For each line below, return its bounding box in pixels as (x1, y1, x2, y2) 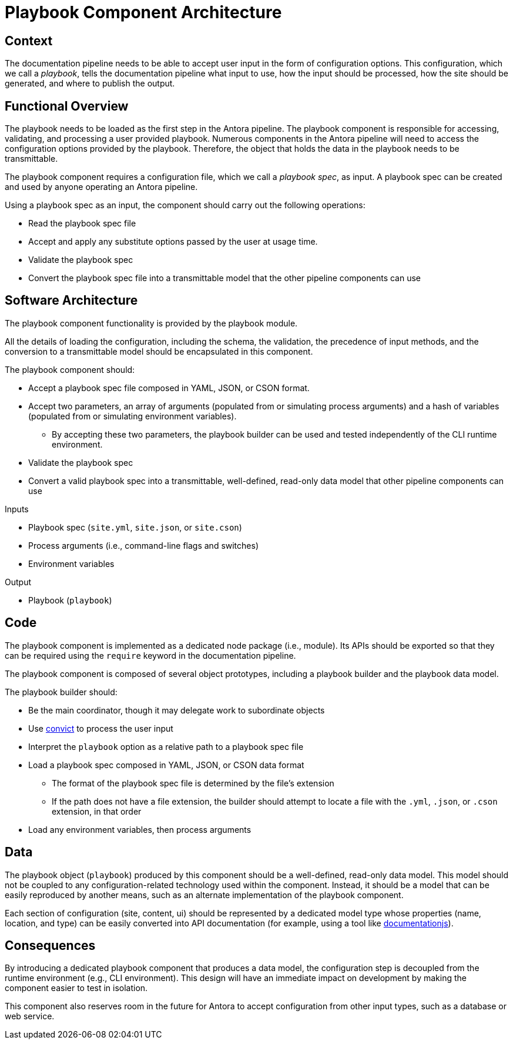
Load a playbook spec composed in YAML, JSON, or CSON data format (28, 759, 304, 770)
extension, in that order (52, 806, 142, 816)
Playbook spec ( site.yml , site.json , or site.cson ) (28, 522, 242, 532)
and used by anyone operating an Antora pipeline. (5, 182, 198, 192)
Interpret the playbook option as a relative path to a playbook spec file (28, 741, 304, 752)
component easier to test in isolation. (5, 983, 148, 993)
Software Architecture (5, 293, 138, 308)
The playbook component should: (5, 364, 135, 375)
